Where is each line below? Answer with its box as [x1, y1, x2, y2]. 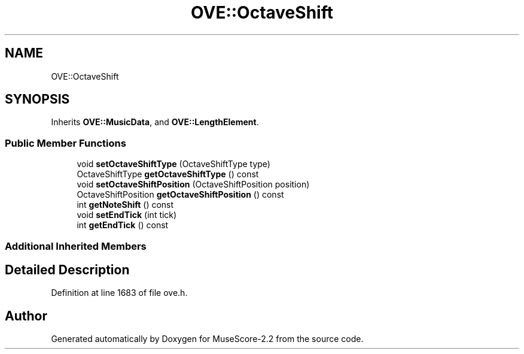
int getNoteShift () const [77, 199, 174, 210]
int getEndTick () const [77, 220, 169, 231]
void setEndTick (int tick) [77, 210, 177, 220]
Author [5, 308, 47, 323]
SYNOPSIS [5, 92, 70, 107]
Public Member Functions [5, 137, 126, 149]
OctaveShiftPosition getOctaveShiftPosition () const [77, 189, 284, 200]
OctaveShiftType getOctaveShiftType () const [77, 169, 259, 180]
